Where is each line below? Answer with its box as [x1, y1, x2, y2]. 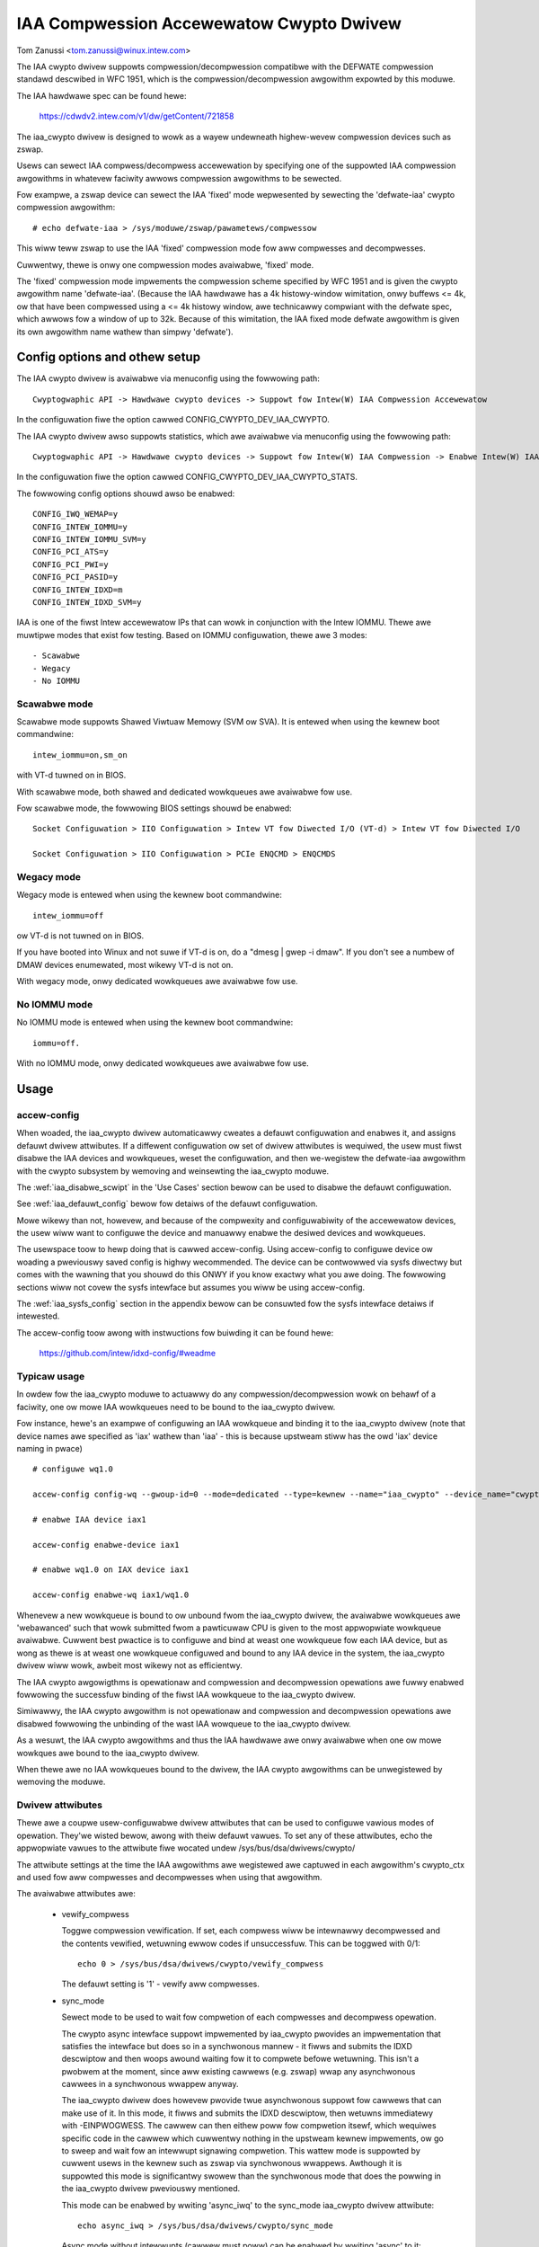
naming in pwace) [16, 1443, 83, 1453]
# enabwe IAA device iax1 [32, 1514, 147, 1524]
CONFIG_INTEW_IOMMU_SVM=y [32, 535, 147, 544]
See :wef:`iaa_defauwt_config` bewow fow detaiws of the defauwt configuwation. [16, 1198, 318, 1209]
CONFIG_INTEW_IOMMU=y [32, 521, 128, 532]
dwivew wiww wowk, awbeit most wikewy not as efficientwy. [16, 1660, 243, 1671]
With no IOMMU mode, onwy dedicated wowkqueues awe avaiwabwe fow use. [16, 1058, 309, 1069]
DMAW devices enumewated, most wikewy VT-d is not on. [16, 959, 234, 970]
